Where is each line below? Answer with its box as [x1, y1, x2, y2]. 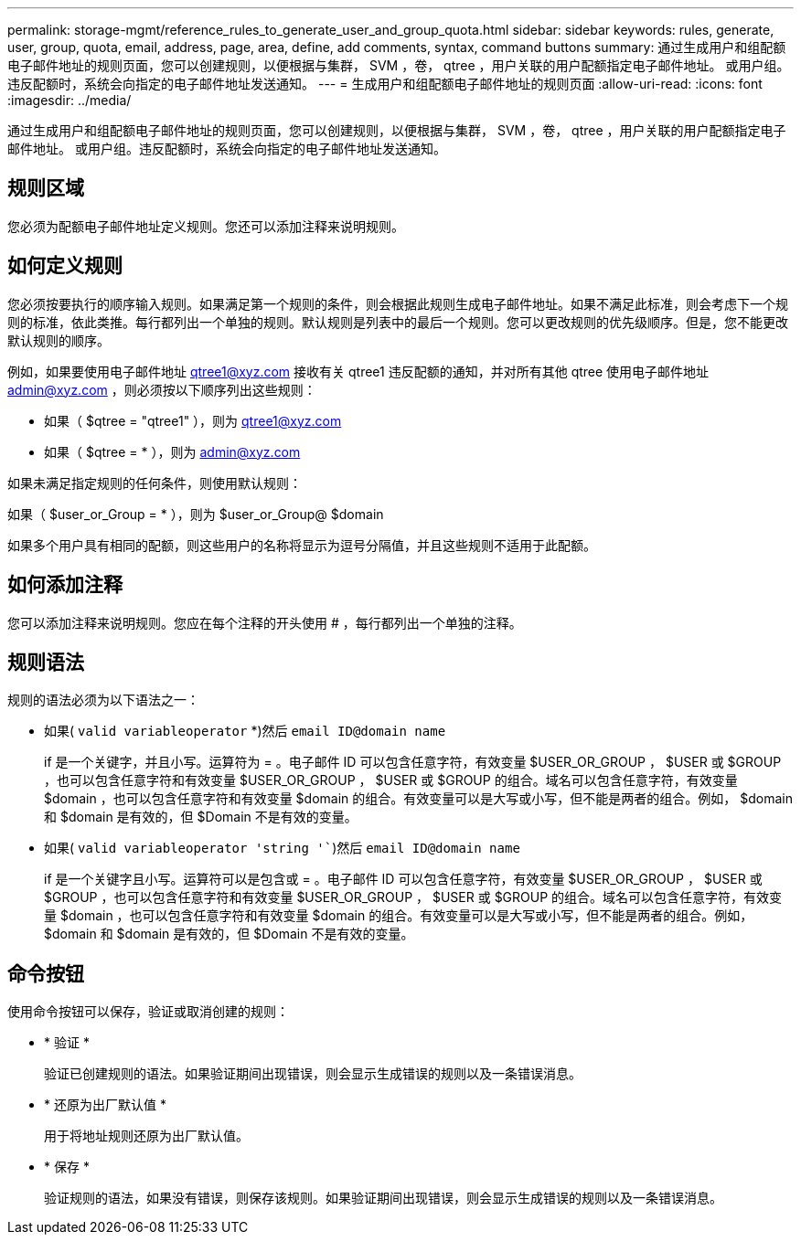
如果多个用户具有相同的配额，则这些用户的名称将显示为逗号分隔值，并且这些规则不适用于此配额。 [7, 536, 596, 553]
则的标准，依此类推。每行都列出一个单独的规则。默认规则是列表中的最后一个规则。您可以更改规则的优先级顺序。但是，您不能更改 [7, 313, 788, 330]
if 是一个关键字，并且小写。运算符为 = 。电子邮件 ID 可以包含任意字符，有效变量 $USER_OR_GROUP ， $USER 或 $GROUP [44, 754, 782, 770]
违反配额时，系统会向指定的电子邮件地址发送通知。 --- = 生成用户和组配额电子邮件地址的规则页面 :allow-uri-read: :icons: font [7, 76, 763, 91]
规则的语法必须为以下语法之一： [7, 692, 199, 708]
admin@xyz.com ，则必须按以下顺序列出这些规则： [7, 381, 316, 398]
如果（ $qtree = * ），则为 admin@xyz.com [44, 443, 301, 460]
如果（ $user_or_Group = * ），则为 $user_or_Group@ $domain [7, 505, 384, 522]
